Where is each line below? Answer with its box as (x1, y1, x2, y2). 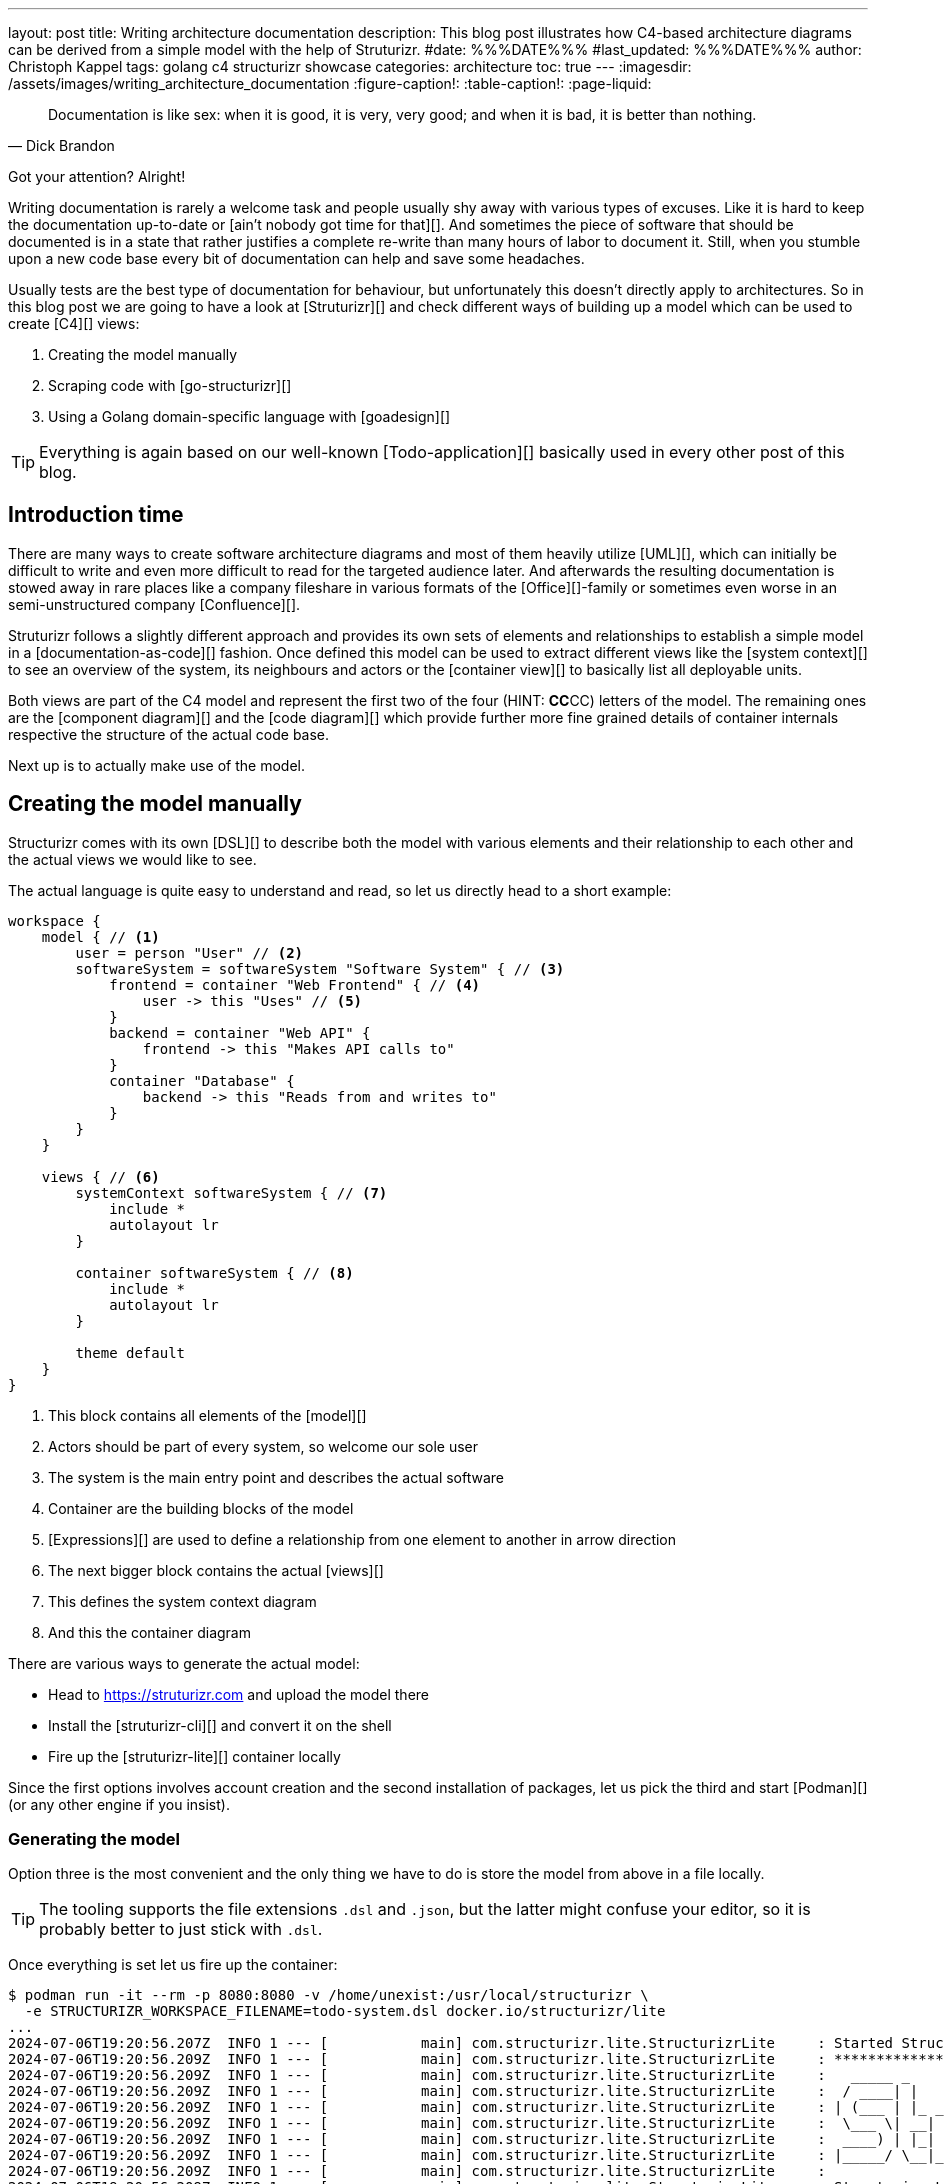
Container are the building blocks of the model (48, 1499, 354, 1517)
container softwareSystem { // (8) (75, 1264, 354, 1281)
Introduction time (8, 502, 184, 528)
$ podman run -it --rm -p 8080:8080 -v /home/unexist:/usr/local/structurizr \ (8, 1987, 649, 2004)
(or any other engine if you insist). (8, 1795, 230, 1813)
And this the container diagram (48, 1623, 251, 1641)
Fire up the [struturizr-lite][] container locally (48, 1747, 341, 1765)
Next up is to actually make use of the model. (8, 756, 305, 774)
